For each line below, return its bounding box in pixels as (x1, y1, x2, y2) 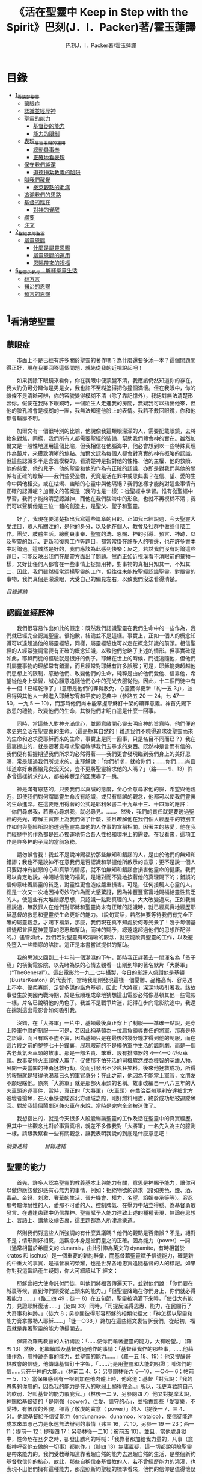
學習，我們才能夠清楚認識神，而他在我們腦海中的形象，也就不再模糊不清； (6, 495, 191, 502)
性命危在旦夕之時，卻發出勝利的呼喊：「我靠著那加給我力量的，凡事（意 (16, 1436, 194, 1443)
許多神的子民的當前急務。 (16, 838, 80, 846)
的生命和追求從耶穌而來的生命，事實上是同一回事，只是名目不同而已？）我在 (6, 735, 196, 743)
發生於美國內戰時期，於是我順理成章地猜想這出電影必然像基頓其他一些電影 (11, 992, 196, 999)
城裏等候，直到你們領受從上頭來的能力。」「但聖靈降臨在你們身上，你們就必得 (6, 1288, 196, 1295)
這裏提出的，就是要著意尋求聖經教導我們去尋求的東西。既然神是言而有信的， (6, 743, 196, 750)
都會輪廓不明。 (6, 414, 43, 422)
